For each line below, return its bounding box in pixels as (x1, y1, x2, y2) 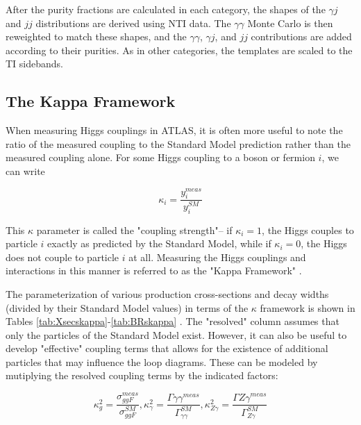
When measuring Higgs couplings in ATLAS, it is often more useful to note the (6, 123, 343, 137)
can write (6, 163, 45, 178)
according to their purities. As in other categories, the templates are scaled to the (6, 42, 353, 57)
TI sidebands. (6, 56, 63, 71)
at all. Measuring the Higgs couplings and (128, 249, 306, 264)
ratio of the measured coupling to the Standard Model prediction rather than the (6, 136, 351, 151)
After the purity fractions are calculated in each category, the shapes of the (6, 2, 326, 16)
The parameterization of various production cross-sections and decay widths (6, 286, 329, 301)
